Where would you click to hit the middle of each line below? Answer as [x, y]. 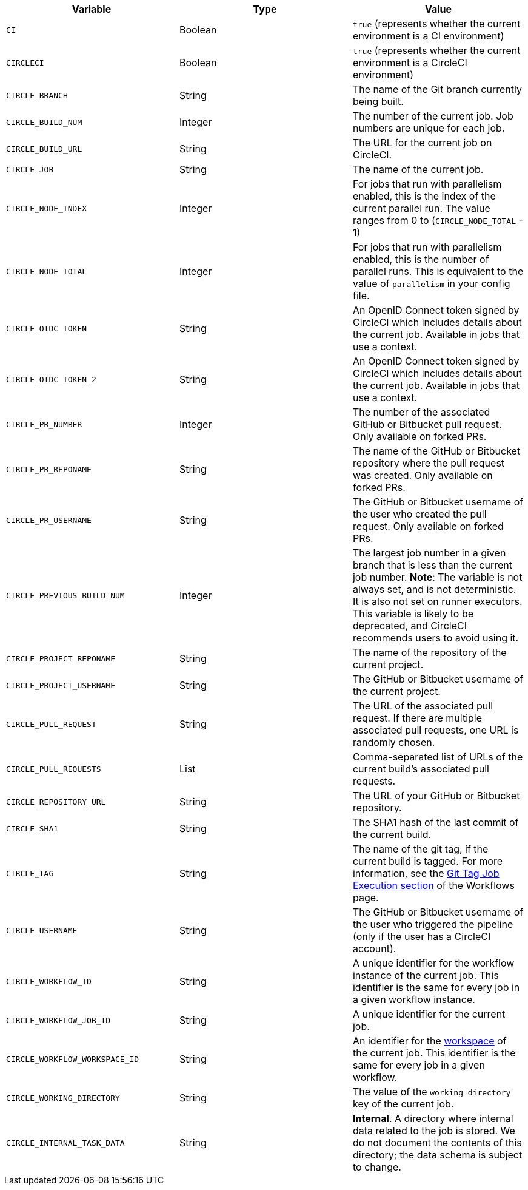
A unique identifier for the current [429, 1014]
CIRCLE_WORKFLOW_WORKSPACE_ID [73, 1059]
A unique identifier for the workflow [433, 963]
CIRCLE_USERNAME [42, 930]
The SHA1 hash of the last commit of [436, 822]
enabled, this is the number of [421, 259]
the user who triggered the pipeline [433, 924]
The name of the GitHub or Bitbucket [436, 451]
